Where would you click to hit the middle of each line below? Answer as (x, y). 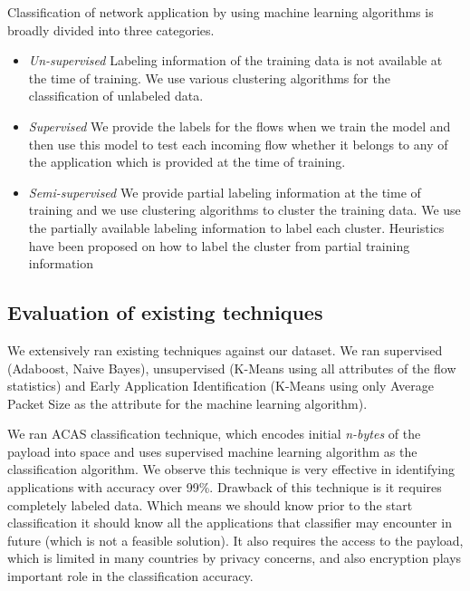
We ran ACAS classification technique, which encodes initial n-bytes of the (214, 434)
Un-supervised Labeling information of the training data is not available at (235, 60)
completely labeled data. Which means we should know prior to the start (210, 504)
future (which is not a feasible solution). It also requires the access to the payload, (235, 540)
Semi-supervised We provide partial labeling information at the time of (225, 192)
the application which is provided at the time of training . (187, 162)
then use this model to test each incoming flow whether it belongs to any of (238, 144)
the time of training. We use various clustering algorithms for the (209, 78)
